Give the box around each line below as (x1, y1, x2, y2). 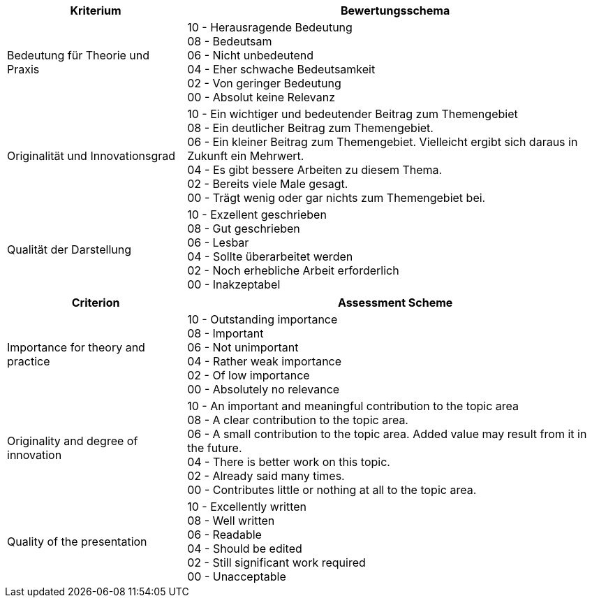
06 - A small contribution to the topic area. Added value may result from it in (187, 427, 587, 441)
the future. (187, 441, 242, 455)
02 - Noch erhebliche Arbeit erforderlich (187, 263, 399, 277)
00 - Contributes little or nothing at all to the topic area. (187, 483, 477, 497)
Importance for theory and (7, 340, 145, 354)
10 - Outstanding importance (187, 312, 338, 326)
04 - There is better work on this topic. (187, 455, 390, 469)
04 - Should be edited (187, 542, 302, 555)
